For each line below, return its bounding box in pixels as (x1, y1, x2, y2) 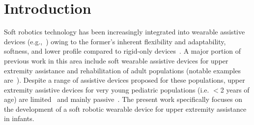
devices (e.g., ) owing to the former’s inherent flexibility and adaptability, (4, 36, 226, 46)
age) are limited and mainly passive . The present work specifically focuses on (4, 94, 243, 104)
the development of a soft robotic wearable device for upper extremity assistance (4, 103, 247, 114)
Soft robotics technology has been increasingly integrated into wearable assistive (4, 27, 245, 37)
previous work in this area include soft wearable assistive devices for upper (4, 55, 228, 65)
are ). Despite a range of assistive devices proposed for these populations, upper (4, 75, 245, 85)
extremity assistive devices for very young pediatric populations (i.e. (4, 84, 209, 94)
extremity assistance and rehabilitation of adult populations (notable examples (4, 65, 241, 75)
